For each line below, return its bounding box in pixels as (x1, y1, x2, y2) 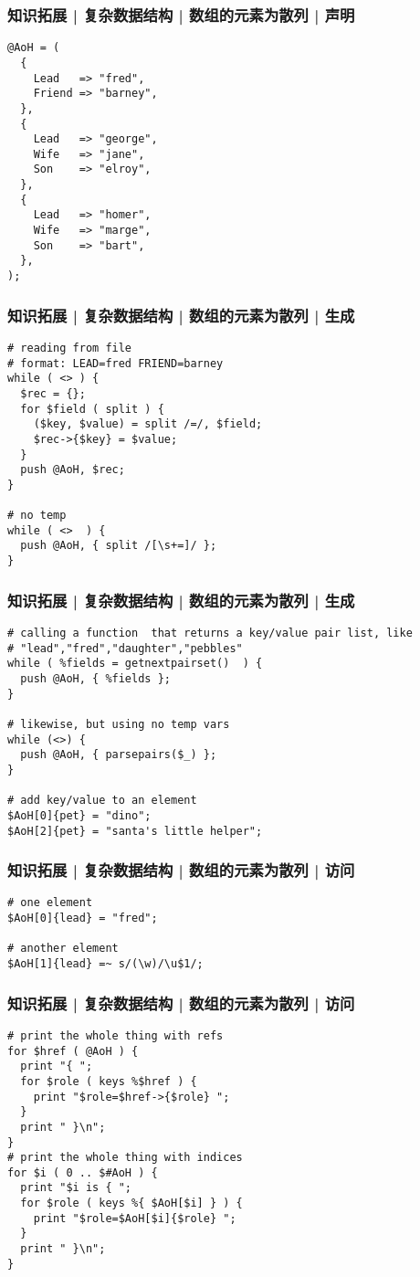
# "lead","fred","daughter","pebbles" (7, 641, 243, 655)
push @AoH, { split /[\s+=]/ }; (20, 539, 217, 553)
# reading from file (7, 341, 132, 354)
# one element (7, 896, 93, 910)
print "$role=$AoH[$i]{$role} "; (33, 1211, 236, 1225)
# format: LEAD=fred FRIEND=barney (7, 356, 224, 370)
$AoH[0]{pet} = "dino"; (7, 808, 152, 822)
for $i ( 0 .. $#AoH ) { (7, 1166, 158, 1179)
